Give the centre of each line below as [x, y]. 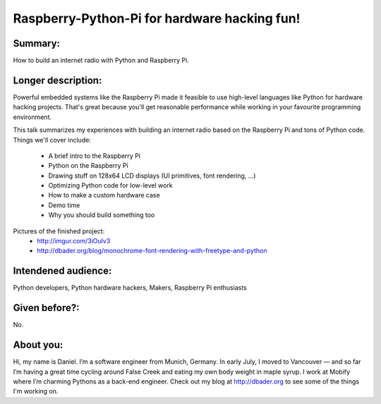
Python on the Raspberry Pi [88, 166]
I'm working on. [36, 391]
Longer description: [58, 80]
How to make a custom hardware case [104, 195]
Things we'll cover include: [52, 140]
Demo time [64, 205]
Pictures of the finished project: [59, 231]
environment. [32, 117]
